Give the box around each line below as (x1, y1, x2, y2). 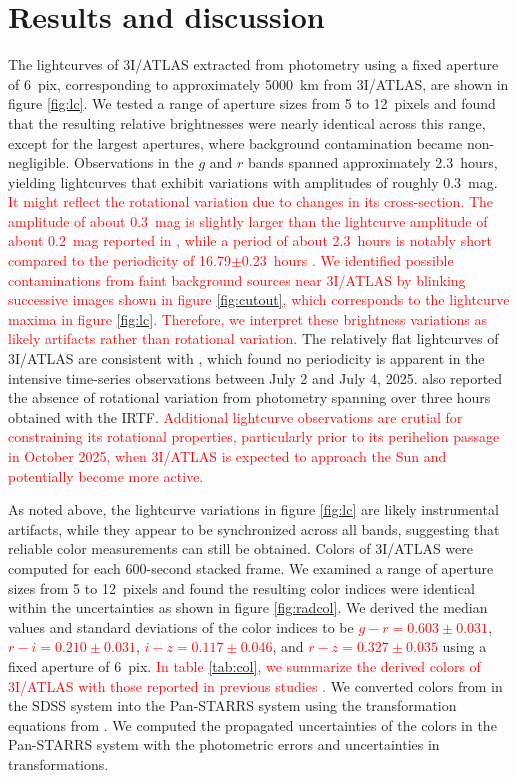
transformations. (8, 753, 109, 774)
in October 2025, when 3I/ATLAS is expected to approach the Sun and (8, 446, 447, 466)
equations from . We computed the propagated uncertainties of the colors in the (8, 714, 497, 735)
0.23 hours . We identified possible (241, 250, 454, 271)
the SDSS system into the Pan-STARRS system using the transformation (8, 695, 457, 716)
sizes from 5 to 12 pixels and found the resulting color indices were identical (8, 577, 475, 598)
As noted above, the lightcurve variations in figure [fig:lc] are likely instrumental (8, 499, 499, 520)
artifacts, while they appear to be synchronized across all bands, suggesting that (8, 518, 500, 539)
